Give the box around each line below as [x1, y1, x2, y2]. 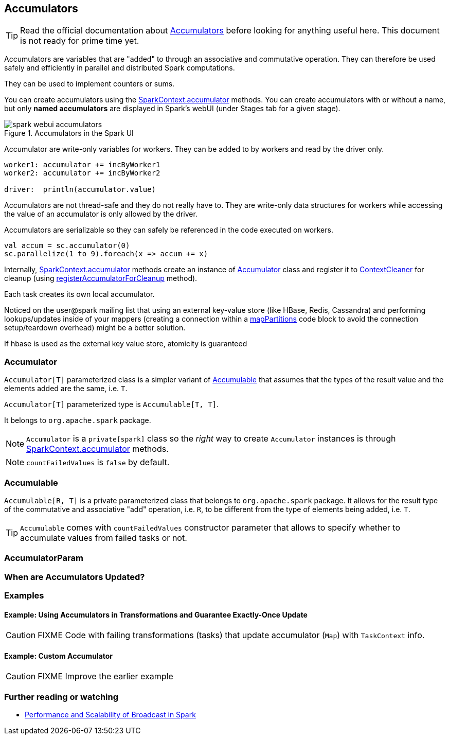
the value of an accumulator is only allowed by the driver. [4, 209, 197, 219]
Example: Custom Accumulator [4, 651, 113, 660]
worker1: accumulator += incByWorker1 [4, 161, 160, 169]
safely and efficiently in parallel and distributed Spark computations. [4, 63, 235, 73]
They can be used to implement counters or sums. [4, 79, 175, 89]
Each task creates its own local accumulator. [4, 290, 155, 299]
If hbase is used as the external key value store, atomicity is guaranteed [4, 339, 247, 348]
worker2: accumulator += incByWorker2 [4, 169, 160, 178]
